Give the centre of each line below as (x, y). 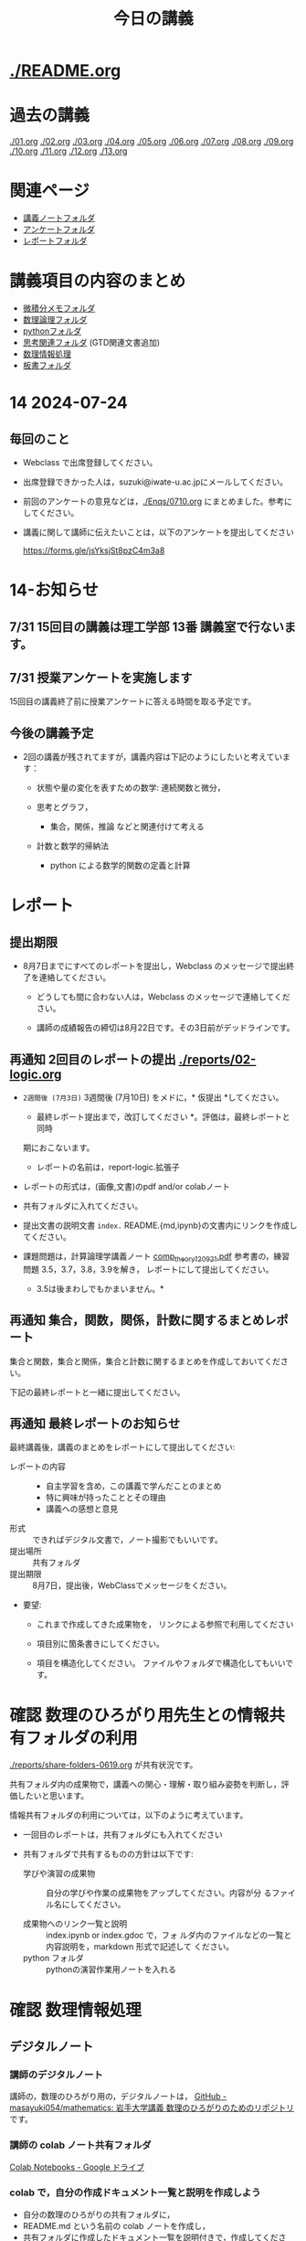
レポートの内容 (37, 1467)
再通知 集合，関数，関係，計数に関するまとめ (137, 1321)
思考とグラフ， (64, 807)
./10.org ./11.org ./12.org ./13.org (69, 151)
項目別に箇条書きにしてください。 (100, 1644)
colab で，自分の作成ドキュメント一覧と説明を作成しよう (135, 2193)
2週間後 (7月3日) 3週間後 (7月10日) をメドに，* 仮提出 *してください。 (153, 1097)
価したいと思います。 (49, 1796)
